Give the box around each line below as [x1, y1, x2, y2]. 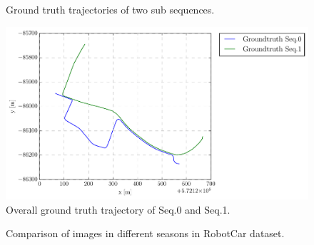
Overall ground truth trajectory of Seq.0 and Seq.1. [6, 202, 231, 217]
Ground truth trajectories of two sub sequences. [6, 2, 215, 16]
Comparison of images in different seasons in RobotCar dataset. [6, 226, 285, 241]
